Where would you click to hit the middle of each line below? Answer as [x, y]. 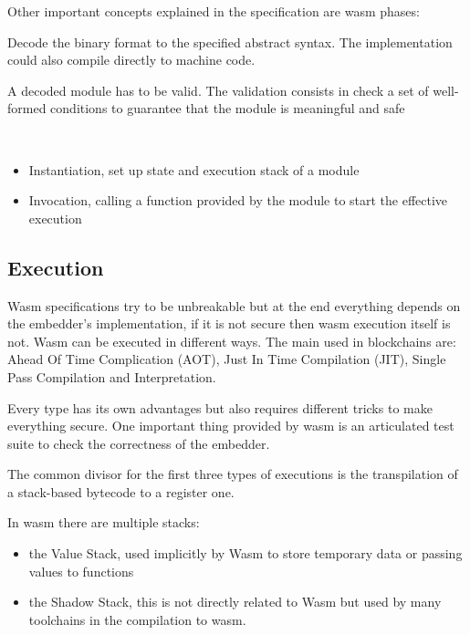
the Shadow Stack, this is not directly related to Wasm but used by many [235, 602]
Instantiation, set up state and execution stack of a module [194, 169]
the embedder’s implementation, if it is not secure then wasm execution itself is [229, 323]
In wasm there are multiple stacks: [104, 522]
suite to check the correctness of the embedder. [139, 443]
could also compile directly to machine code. [131, 60]
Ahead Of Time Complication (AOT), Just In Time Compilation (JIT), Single [227, 359]
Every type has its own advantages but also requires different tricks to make [220, 407]
